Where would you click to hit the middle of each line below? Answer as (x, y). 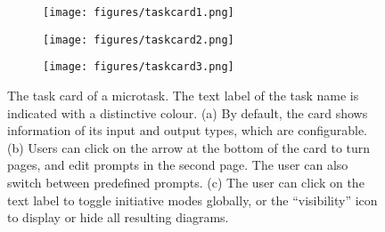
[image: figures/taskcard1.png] (139, 12)
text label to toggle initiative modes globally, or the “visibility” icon (192, 200)
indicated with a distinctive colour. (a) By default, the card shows (188, 112)
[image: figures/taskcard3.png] (139, 67)
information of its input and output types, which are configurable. (188, 130)
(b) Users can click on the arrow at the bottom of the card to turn (189, 147)
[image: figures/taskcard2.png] (139, 40)
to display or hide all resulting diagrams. (118, 217)
